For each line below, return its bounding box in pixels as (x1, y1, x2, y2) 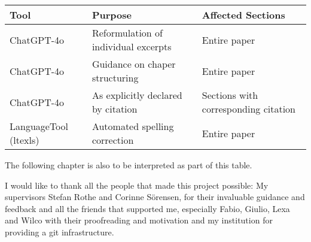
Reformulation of (92, 26, 163, 40)
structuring (92, 71, 139, 84)
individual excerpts (92, 40, 172, 53)
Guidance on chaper (92, 57, 176, 71)
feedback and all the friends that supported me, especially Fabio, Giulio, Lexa (5, 202, 290, 214)
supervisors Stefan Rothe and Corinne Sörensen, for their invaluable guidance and (5, 190, 305, 203)
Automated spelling (92, 119, 174, 133)
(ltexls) (10, 133, 39, 147)
